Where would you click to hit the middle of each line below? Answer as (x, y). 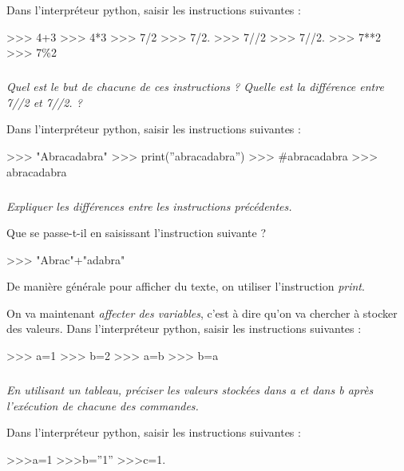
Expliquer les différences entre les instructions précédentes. (149, 206)
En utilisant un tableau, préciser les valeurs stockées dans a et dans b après (190, 390)
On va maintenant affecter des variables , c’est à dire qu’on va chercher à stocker (202, 313)
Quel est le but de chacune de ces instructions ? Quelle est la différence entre (195, 87)
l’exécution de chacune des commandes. (103, 405)
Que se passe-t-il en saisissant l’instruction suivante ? (137, 233)
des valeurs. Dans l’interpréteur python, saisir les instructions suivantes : (184, 329)
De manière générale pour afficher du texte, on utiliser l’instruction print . (186, 286)
